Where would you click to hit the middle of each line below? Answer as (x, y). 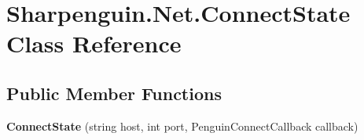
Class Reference (94, 43)
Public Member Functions (114, 93)
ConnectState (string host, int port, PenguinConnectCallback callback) (182, 126)
